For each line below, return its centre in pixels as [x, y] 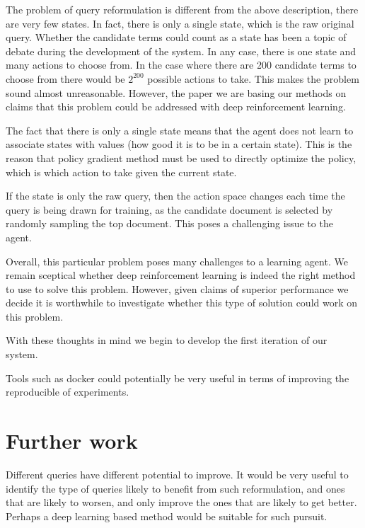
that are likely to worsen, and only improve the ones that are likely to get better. [181, 502]
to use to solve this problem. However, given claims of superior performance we [177, 288]
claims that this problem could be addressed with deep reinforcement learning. [176, 107]
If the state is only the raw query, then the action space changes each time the [175, 196]
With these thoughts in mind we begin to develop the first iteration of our [167, 340]
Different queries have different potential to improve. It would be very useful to [177, 474]
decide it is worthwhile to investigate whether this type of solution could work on [182, 303]
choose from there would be [65, 78]
